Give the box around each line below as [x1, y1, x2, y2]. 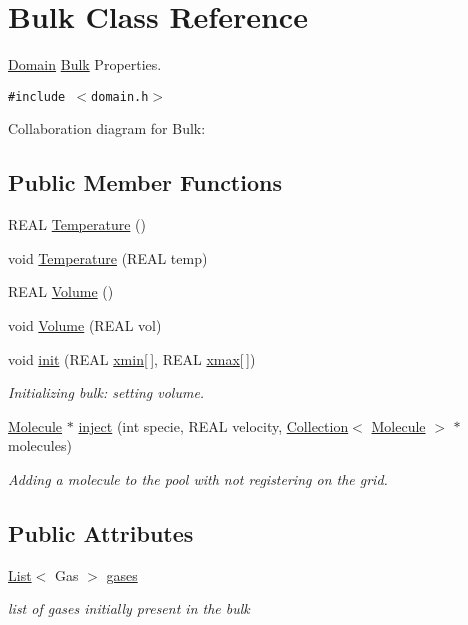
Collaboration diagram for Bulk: [8, 118, 206, 139]
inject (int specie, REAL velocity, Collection [78, 415, 349, 436]
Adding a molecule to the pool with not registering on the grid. [8, 468, 388, 489]
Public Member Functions [8, 167, 282, 198]
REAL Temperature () [8, 214, 146, 235]
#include [8, 89, 66, 104]
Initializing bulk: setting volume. [8, 382, 205, 403]
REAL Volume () [8, 281, 114, 302]
